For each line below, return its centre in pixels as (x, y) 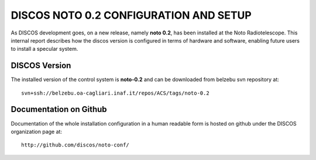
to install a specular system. (44, 49)
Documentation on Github (59, 109)
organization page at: (37, 131)
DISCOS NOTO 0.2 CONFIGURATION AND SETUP (131, 15)
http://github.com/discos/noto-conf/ (75, 145)
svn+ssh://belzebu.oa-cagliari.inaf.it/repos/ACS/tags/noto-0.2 (116, 93)
